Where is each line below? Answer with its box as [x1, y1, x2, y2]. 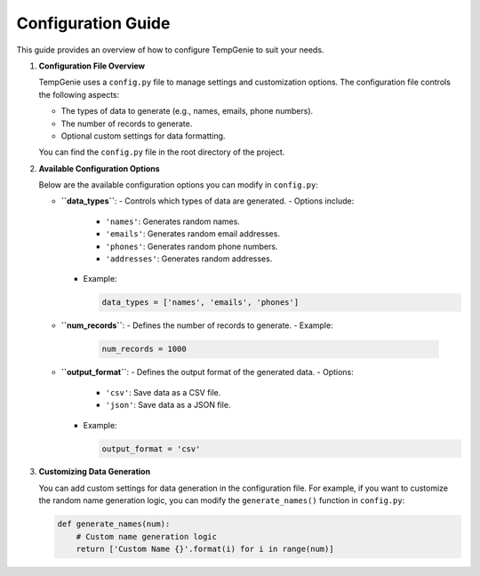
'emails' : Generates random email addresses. [105, 228, 280, 239]
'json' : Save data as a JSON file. [105, 400, 231, 411]
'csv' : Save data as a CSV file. [105, 387, 221, 397]
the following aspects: [38, 89, 120, 100]
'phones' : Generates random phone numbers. [105, 241, 278, 252]
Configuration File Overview [38, 60, 146, 71]
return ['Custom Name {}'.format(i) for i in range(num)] [76, 544, 334, 555]
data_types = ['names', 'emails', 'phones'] [101, 298, 300, 308]
